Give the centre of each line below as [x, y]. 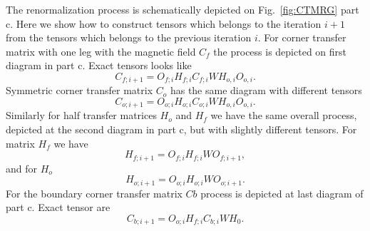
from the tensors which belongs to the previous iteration [129, 37]
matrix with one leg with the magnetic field [101, 51]
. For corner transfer [302, 37]
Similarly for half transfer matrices [81, 115]
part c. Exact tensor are [58, 207]
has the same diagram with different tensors [266, 90]
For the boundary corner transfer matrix [94, 193]
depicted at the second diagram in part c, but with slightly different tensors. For [181, 129]
